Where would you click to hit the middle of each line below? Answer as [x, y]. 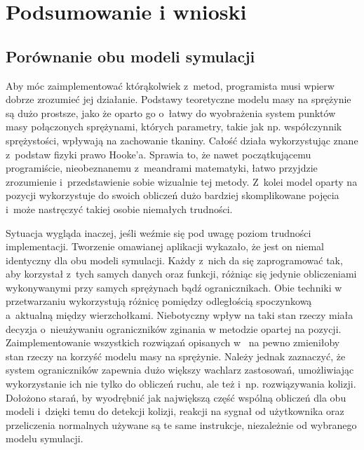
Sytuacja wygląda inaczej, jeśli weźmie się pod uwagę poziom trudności [159, 232]
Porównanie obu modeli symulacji [130, 56]
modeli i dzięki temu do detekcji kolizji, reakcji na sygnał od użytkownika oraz [175, 411]
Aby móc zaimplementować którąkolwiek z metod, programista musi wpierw [170, 85]
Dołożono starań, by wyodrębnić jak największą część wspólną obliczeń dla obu [176, 397]
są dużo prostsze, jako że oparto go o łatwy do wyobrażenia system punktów [171, 112]
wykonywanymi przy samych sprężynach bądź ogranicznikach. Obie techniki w [174, 287]
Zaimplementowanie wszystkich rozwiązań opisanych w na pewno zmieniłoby [173, 342]
